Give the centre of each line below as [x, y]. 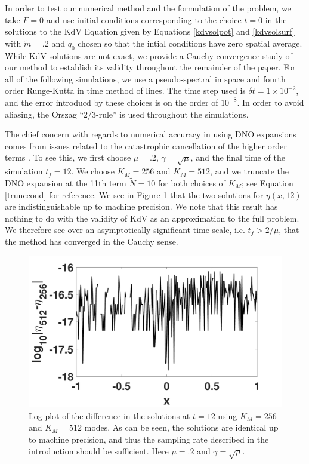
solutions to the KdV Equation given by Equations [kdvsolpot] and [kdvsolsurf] [150, 31]
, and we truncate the [249, 171]
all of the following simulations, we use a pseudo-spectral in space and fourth [145, 79]
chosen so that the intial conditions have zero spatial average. [190, 43]
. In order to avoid [271, 102]
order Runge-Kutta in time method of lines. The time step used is [125, 90]
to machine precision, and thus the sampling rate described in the [149, 439]
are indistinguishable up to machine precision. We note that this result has [141, 206]
